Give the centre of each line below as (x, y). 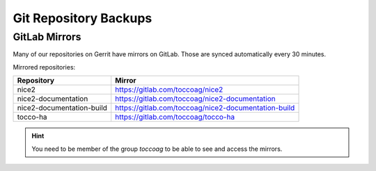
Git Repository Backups (83, 18)
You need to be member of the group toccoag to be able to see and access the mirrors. (157, 149)
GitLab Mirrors (47, 37)
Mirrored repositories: (44, 67)
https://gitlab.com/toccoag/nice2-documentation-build (205, 108)
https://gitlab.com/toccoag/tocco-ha (175, 117)
